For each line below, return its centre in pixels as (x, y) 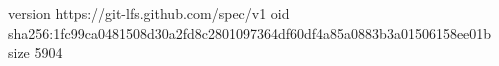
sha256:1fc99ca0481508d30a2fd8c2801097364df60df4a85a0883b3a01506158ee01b (250, 32)
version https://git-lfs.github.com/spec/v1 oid (149, 13)
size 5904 (35, 52)
